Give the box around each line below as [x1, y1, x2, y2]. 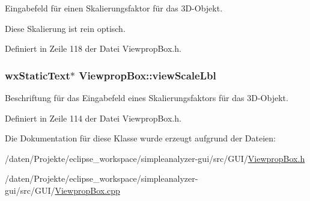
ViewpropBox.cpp [55, 184, 120, 196]
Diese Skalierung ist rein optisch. [5, 22, 126, 34]
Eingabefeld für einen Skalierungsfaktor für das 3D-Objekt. [5, 2, 223, 14]
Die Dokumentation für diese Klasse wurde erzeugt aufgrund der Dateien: [5, 132, 276, 144]
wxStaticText [5, 67, 70, 82]
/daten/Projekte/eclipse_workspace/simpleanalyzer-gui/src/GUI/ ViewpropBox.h [5, 152, 305, 164]
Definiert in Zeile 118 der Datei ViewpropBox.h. [5, 42, 181, 55]
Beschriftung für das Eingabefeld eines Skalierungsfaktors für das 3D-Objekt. [5, 91, 288, 104]
